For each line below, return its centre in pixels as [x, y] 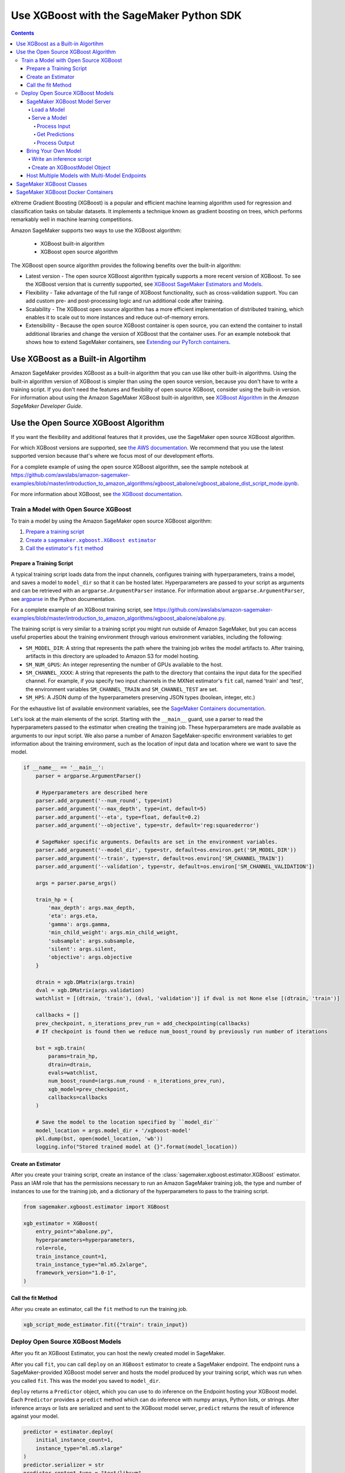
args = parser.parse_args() [76, 883]
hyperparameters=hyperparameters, [85, 1240]
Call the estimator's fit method [64, 549]
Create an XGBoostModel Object [71, 167]
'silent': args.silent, [82, 949]
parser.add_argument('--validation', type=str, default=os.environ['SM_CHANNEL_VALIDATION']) [175, 867]
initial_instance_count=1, [75, 1440]
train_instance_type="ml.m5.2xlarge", [92, 1264]
